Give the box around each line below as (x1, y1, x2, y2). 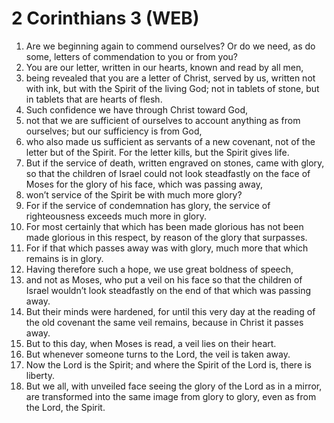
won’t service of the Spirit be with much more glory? (25, 188, 243, 201)
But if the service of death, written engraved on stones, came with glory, (25, 157, 325, 169)
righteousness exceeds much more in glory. (25, 210, 207, 222)
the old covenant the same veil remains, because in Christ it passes (25, 316, 304, 328)
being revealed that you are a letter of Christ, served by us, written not (25, 72, 316, 84)
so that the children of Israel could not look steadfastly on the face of (25, 167, 311, 179)
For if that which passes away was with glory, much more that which (25, 242, 309, 254)
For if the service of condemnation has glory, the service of (25, 199, 271, 211)
